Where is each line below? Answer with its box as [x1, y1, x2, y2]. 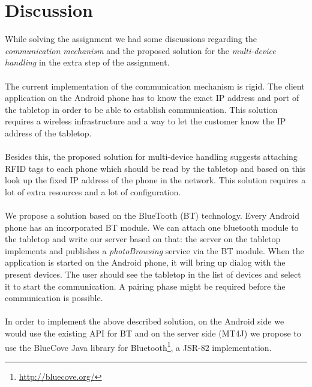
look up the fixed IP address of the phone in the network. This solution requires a [5, 174, 306, 186]
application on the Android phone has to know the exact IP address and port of [5, 91, 299, 104]
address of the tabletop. [5, 126, 92, 139]
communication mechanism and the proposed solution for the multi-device [5, 44, 276, 56]
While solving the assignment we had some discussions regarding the [5, 32, 257, 45]
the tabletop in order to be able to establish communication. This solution [5, 103, 278, 115]
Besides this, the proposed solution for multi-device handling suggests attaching [5, 150, 298, 163]
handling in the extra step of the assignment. [5, 56, 170, 69]
